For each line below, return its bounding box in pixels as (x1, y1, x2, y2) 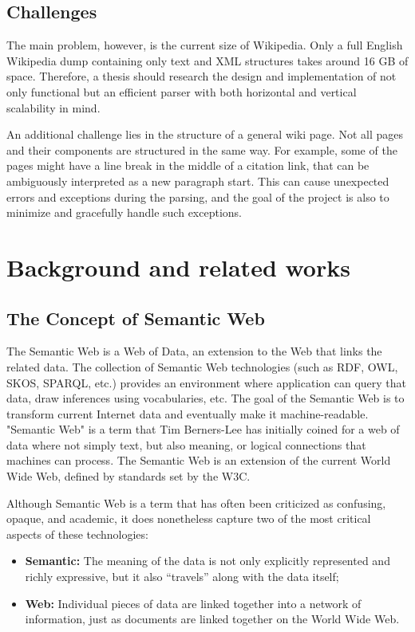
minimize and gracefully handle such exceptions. (6, 204, 242, 221)
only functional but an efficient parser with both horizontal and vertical (6, 83, 357, 100)
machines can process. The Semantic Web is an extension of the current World (6, 452, 391, 469)
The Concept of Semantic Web (6, 305, 265, 330)
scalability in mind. (6, 99, 101, 116)
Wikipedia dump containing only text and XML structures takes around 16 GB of (6, 52, 409, 69)
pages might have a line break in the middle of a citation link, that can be (6, 157, 370, 174)
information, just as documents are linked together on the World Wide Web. (25, 610, 400, 627)
